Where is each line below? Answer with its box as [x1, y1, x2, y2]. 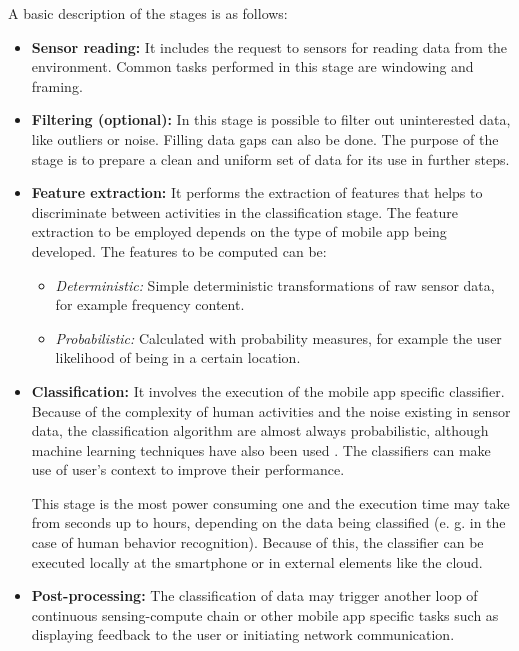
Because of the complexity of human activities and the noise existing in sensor [31, 400, 511, 421]
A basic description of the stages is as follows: [8, 3, 288, 23]
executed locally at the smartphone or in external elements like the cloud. [31, 551, 483, 572]
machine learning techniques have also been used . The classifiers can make [31, 439, 491, 460]
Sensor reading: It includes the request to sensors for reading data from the [31, 36, 508, 57]
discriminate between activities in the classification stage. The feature [31, 201, 459, 222]
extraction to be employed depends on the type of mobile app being [31, 221, 447, 242]
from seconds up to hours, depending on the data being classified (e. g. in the [31, 512, 506, 533]
